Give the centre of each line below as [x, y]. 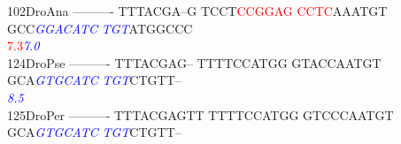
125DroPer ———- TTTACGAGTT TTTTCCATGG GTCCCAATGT [200, 114]
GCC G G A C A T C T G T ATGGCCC [100, 28]
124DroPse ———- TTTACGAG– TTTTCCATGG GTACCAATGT [194, 62]
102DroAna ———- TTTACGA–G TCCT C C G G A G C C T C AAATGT [197, 11]
